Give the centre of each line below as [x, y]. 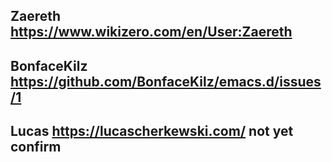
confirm [36, 147]
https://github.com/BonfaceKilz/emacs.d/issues [166, 81]
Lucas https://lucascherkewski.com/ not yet [152, 131]
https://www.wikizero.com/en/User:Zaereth [151, 32]
